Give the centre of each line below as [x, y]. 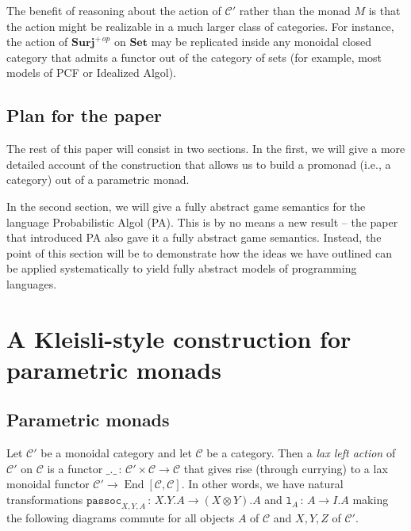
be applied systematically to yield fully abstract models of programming [182, 268]
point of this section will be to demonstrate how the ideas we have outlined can [200, 252]
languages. [32, 283]
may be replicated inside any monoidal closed [261, 42]
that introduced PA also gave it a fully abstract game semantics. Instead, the [194, 237]
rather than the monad [295, 10]
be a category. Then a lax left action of [301, 453]
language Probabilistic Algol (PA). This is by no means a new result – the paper [202, 222]
